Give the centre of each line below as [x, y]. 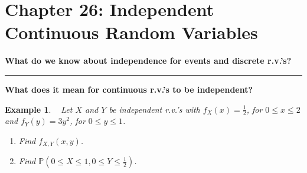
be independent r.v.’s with [154, 109]
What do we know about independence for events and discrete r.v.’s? [148, 61]
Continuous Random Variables [131, 32]
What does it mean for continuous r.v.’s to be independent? [129, 89]
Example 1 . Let [39, 109]
